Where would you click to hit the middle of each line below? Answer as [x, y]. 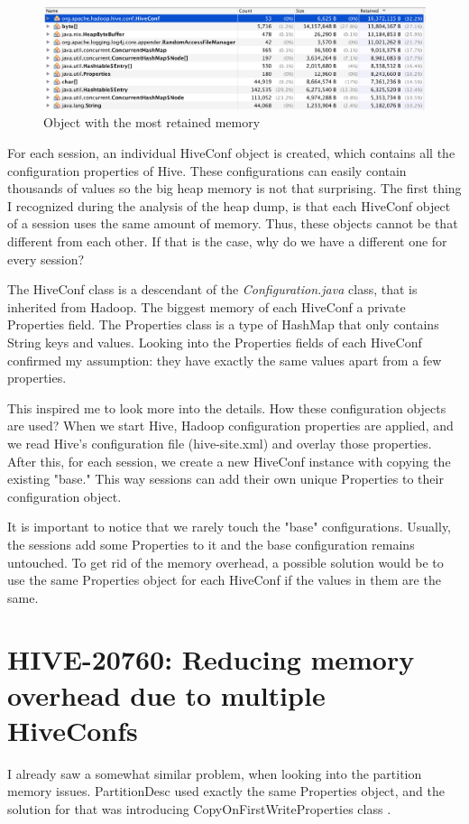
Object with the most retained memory [152, 122]
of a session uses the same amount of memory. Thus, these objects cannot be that [233, 223]
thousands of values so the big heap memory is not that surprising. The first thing [234, 188]
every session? [46, 259]
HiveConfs [73, 730]
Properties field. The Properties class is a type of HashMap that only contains [223, 324]
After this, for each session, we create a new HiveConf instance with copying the [229, 461]
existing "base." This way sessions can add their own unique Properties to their [225, 479]
